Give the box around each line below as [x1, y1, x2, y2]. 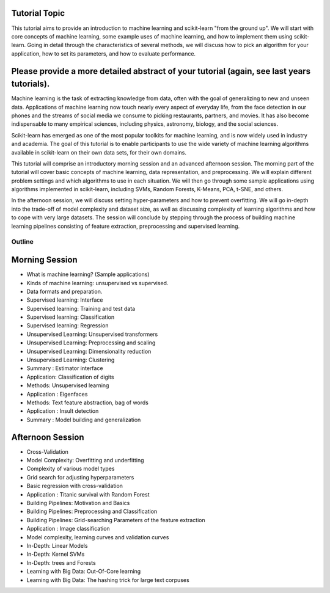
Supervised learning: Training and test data [26, 305, 136, 312]
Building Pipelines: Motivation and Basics [26, 500, 130, 507]
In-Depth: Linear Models [26, 542, 88, 549]
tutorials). [11, 79, 50, 89]
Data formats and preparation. [26, 288, 103, 295]
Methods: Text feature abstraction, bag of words [26, 399, 149, 406]
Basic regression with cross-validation [26, 482, 123, 490]
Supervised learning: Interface [26, 296, 103, 304]
